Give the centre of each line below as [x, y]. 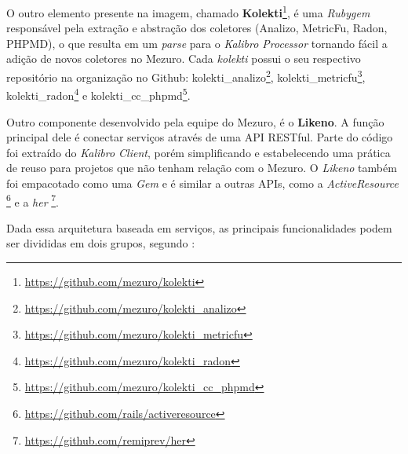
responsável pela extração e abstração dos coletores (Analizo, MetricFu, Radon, [197, 28]
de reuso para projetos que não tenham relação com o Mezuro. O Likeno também [202, 168]
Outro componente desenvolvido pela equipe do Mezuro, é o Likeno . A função [195, 121]
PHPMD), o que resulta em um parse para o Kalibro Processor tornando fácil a [197, 43]
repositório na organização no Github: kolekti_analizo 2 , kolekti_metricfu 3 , [186, 76]
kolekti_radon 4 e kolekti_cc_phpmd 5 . [98, 94]
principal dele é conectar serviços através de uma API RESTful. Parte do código [200, 137]
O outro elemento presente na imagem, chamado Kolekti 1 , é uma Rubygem [188, 11]
